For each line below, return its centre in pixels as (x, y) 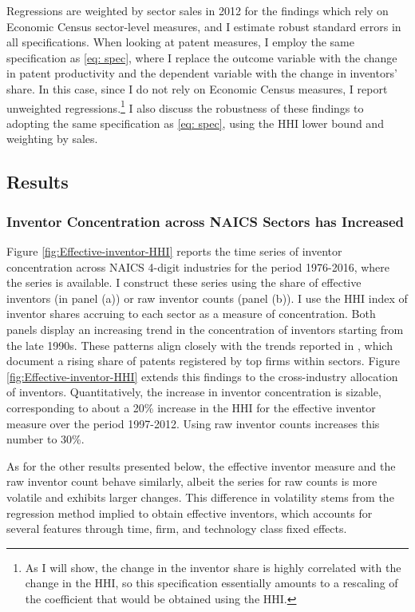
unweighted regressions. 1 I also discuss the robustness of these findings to (185, 106)
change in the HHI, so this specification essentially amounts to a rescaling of (211, 583)
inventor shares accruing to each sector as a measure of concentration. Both (191, 314)
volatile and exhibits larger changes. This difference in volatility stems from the (200, 497)
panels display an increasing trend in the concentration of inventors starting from (205, 329)
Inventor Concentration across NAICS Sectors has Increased (206, 221)
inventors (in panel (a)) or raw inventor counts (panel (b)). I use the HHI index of (207, 298)
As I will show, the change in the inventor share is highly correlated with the (213, 567)
